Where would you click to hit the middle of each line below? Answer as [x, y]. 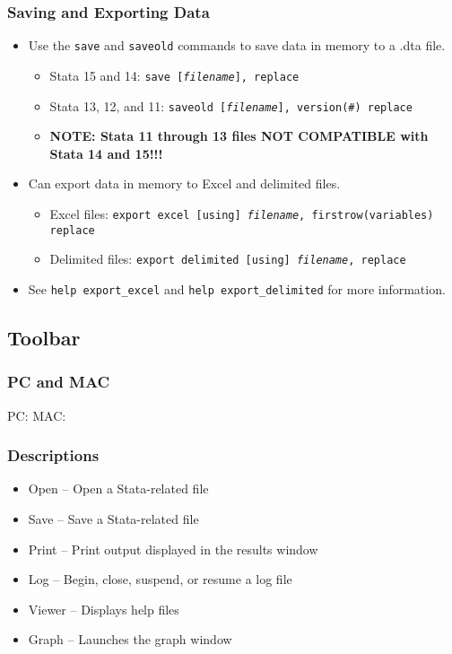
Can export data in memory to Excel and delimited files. [184, 183]
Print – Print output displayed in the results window [173, 549]
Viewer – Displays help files [104, 609]
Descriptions [53, 455]
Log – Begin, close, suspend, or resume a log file [160, 579]
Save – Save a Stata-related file [113, 519]
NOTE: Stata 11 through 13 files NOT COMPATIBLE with [239, 136]
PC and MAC [59, 382]
